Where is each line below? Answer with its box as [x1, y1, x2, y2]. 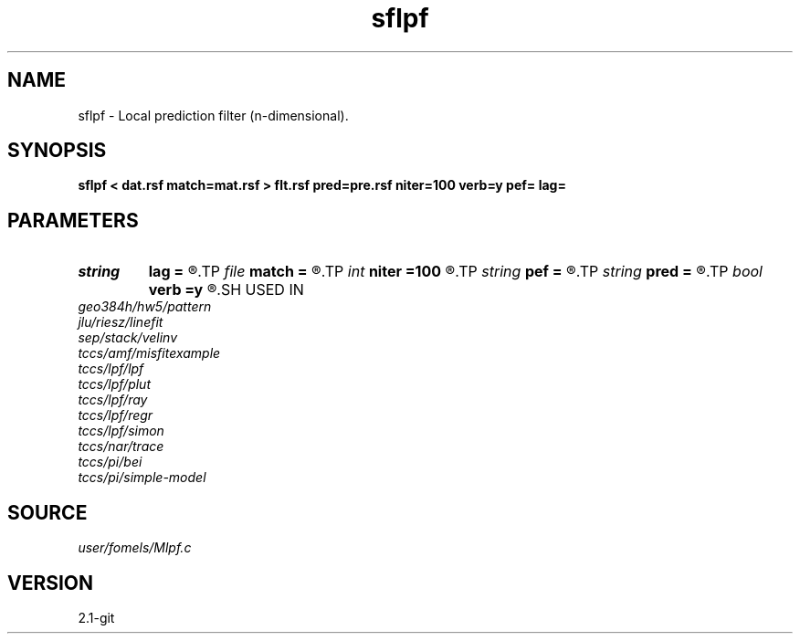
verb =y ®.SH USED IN [148, 280, 304, 299]
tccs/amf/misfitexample [78, 345, 221, 362]
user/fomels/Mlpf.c [78, 540, 192, 556]
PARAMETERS [7, 208, 139, 232]
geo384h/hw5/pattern [78, 299, 212, 315]
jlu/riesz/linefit [78, 314, 163, 331]
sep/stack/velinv [78, 330, 178, 346]
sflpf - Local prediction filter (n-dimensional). [78, 107, 349, 123]
